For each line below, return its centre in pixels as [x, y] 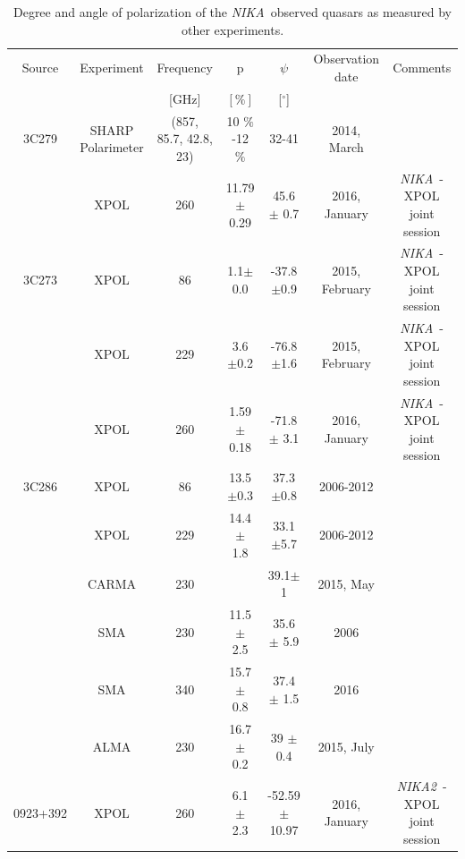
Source [40, 68]
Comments [422, 68]
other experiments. [232, 29]
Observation [347, 59]
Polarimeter [112, 147]
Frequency [185, 68]
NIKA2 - [422, 786]
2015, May [346, 583]
